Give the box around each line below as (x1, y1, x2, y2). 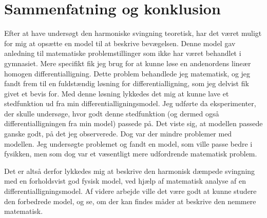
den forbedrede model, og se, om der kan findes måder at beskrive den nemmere (4, 195, 256, 206)
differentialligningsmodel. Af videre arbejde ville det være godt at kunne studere (4, 186, 257, 196)
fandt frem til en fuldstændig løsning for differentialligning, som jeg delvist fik (4, 78, 249, 89)
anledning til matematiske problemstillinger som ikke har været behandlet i (4, 48, 241, 58)
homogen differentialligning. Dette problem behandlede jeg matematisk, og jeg (4, 68, 251, 78)
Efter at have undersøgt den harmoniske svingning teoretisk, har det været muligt (4, 28, 262, 38)
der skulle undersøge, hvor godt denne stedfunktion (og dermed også (4, 108, 219, 118)
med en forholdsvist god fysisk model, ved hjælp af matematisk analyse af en (4, 175, 246, 186)
